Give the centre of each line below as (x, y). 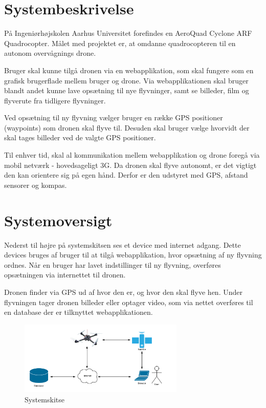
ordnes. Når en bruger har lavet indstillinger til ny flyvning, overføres (113, 264)
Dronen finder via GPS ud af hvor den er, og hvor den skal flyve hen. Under (123, 292)
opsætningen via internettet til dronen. (65, 275)
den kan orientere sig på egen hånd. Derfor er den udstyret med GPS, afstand (126, 175)
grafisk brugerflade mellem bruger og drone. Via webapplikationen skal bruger (126, 80)
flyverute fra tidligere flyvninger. (55, 100)
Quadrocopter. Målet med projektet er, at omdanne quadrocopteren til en (120, 43)
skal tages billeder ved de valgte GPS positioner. (80, 137)
